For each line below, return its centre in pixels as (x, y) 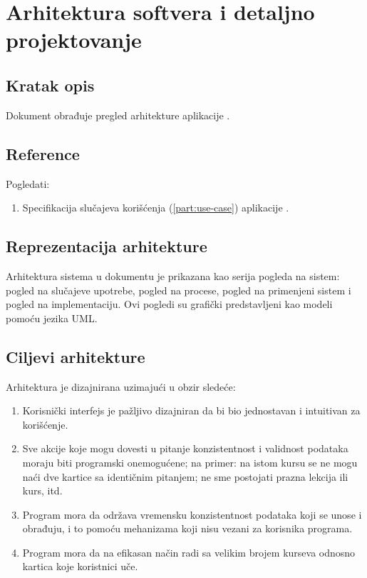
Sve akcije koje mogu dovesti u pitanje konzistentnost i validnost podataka (185, 448)
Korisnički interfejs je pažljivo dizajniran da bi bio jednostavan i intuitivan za (191, 410)
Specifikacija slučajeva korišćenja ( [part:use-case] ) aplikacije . (156, 208)
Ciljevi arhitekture (76, 356)
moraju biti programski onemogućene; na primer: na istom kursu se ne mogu (190, 462)
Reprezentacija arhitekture (107, 246)
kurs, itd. (42, 490)
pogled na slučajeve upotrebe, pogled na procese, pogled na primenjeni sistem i (179, 290)
